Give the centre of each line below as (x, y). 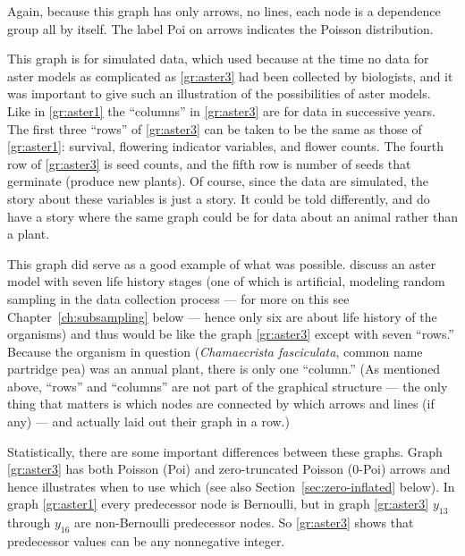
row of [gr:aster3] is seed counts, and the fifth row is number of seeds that (209, 163)
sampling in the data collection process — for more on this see (178, 298)
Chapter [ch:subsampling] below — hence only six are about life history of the (222, 316)
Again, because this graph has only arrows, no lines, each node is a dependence (224, 11)
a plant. (29, 234)
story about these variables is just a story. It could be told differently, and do (219, 198)
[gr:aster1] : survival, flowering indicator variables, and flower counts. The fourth (225, 146)
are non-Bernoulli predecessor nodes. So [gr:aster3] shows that (244, 522)
